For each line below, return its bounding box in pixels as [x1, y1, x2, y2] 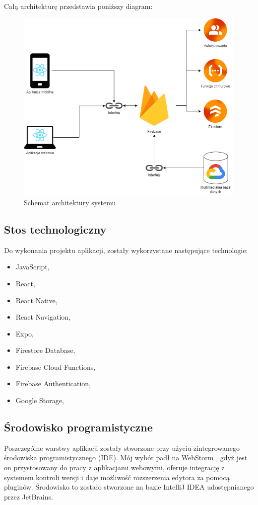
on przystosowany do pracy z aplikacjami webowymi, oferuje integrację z [4, 462, 225, 473]
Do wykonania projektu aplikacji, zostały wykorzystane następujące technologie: [4, 245, 248, 255]
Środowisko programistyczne [4, 420, 153, 435]
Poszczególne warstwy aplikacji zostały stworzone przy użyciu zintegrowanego [4, 442, 240, 453]
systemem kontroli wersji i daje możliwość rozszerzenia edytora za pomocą [4, 472, 230, 482]
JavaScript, [15, 261, 50, 272]
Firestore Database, [15, 345, 75, 355]
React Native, [15, 295, 58, 305]
